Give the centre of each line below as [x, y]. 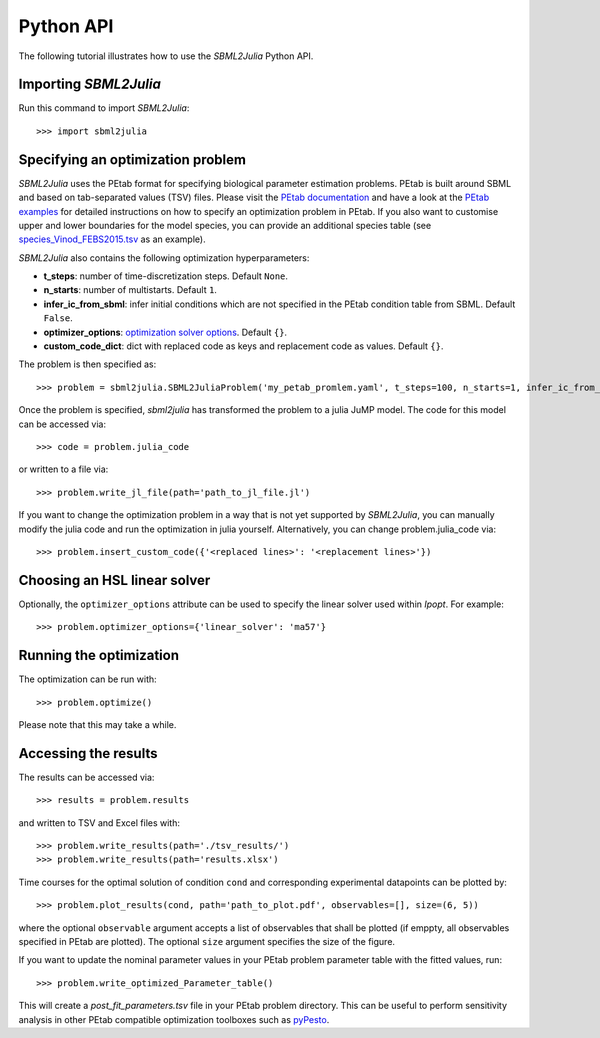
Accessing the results [88, 753]
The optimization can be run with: [87, 679]
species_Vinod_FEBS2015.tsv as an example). [112, 239]
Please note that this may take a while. [97, 724]
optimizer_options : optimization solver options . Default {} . [165, 332]
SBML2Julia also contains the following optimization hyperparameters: [164, 257]
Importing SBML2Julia [90, 84]
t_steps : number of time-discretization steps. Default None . [166, 276]
